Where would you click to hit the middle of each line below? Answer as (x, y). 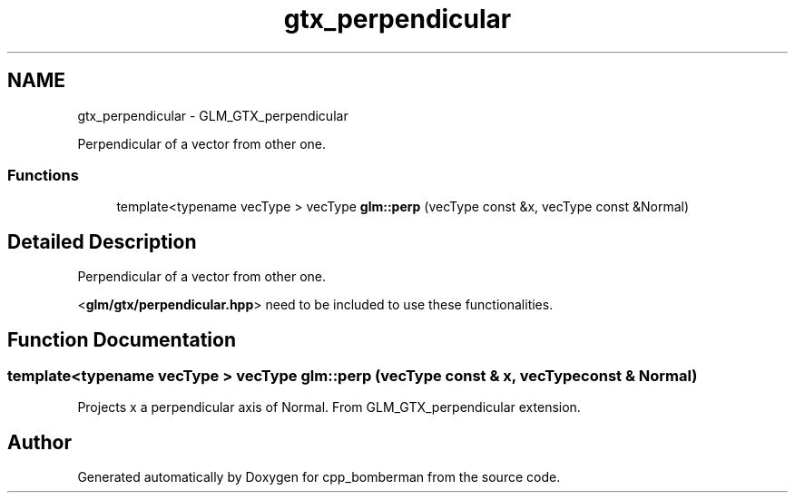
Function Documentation (122, 339)
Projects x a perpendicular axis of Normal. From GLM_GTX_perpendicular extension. (329, 407)
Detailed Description (102, 241)
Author (39, 442)
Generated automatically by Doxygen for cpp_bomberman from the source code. (319, 477)
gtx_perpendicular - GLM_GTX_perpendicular (213, 115)
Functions (43, 175)
